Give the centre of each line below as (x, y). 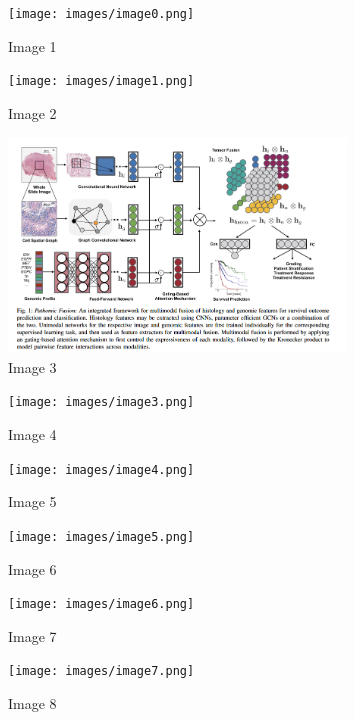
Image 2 (32, 112)
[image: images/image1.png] (101, 81)
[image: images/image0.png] (101, 14)
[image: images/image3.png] (101, 402)
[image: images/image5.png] (101, 536)
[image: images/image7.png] (101, 671)
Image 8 (32, 703)
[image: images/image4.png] (101, 469)
